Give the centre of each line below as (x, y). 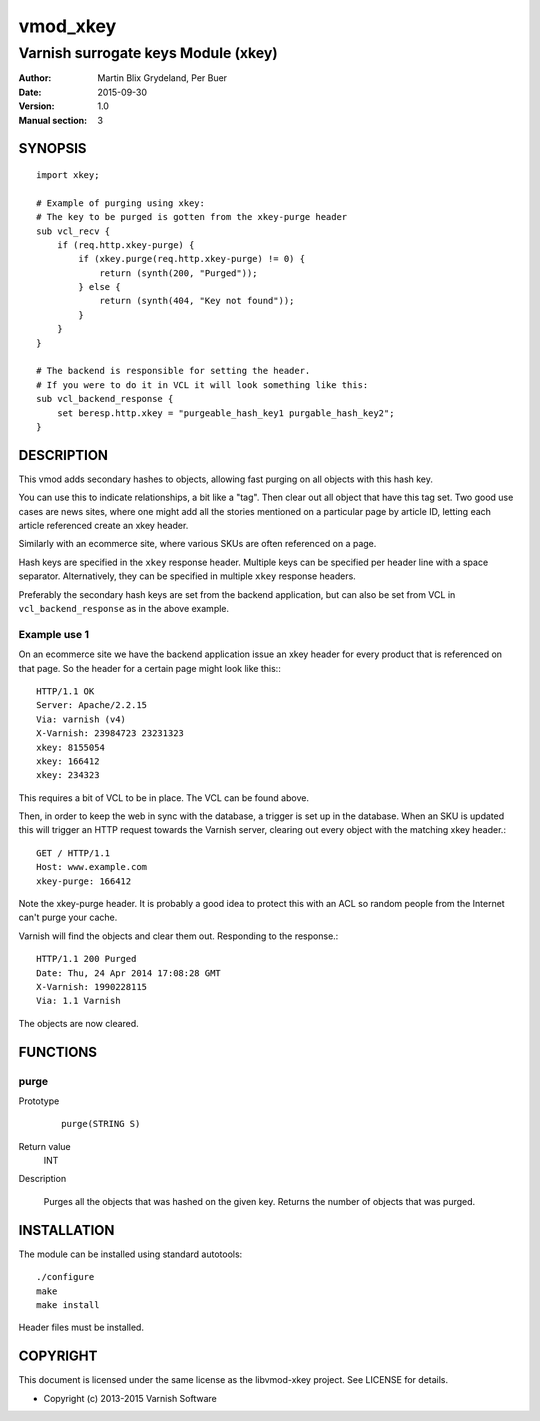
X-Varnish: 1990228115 (92, 986)
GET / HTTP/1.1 (73, 853)
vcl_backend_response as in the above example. (124, 609)
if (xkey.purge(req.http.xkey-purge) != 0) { (191, 259)
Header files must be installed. (81, 1327)
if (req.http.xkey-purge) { (125, 244)
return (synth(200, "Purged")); (179, 273)
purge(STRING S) (101, 1124)
